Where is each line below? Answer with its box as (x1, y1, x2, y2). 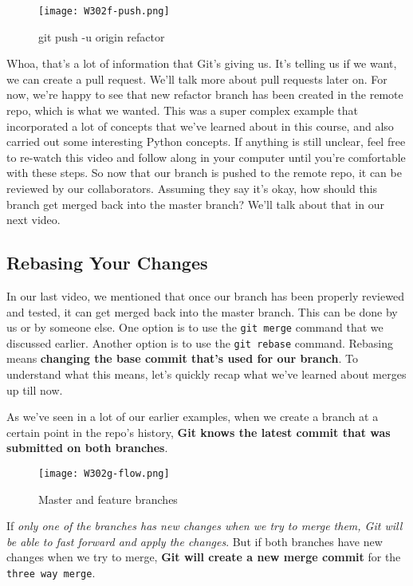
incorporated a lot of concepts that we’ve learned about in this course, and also (6, 117, 394, 134)
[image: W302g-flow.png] (38, 468, 170, 480)
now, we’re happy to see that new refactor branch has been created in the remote (6, 86, 403, 103)
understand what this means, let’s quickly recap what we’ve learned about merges (6, 366, 407, 383)
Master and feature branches (38, 490, 178, 507)
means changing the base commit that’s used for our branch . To (6, 350, 358, 367)
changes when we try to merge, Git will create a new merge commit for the (6, 549, 401, 565)
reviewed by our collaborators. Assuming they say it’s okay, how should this (6, 180, 378, 196)
